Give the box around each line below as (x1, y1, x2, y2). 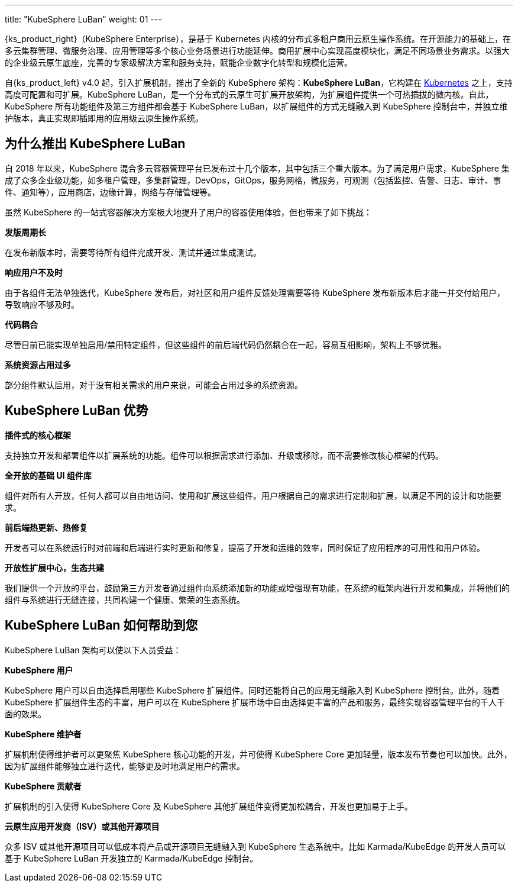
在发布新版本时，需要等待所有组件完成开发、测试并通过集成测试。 (5, 247, 261, 257)
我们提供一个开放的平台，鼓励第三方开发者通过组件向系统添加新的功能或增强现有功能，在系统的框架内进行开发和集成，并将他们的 (5, 582, 510, 593)
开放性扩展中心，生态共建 (5, 562, 104, 573)
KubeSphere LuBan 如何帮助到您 (5, 618, 198, 633)
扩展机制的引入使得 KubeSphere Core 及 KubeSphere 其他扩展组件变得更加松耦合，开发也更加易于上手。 (5, 801, 413, 811)
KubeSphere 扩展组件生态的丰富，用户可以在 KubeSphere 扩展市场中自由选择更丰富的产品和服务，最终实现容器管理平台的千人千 (5, 696, 506, 707)
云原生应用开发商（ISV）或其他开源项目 (5, 821, 160, 831)
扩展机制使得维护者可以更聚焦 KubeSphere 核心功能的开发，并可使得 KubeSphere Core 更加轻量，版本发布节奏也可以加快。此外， (5, 749, 512, 759)
